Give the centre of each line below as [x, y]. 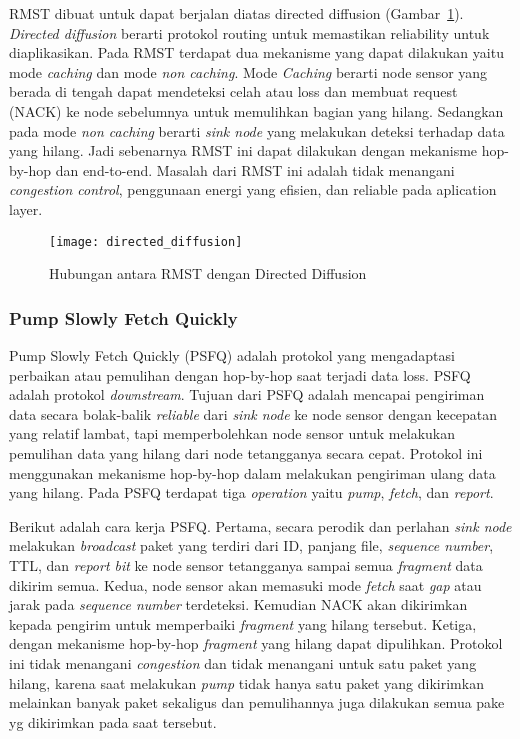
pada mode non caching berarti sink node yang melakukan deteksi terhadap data [257, 130]
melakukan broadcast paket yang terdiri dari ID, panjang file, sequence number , [251, 545]
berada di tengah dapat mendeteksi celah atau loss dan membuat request [233, 91]
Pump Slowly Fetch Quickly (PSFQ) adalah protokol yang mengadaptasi [232, 355]
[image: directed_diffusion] [146, 241]
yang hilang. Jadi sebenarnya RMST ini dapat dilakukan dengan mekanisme [243, 150]
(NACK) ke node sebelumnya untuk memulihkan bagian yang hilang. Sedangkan [256, 110]
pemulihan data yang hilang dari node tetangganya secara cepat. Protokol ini [246, 452]
